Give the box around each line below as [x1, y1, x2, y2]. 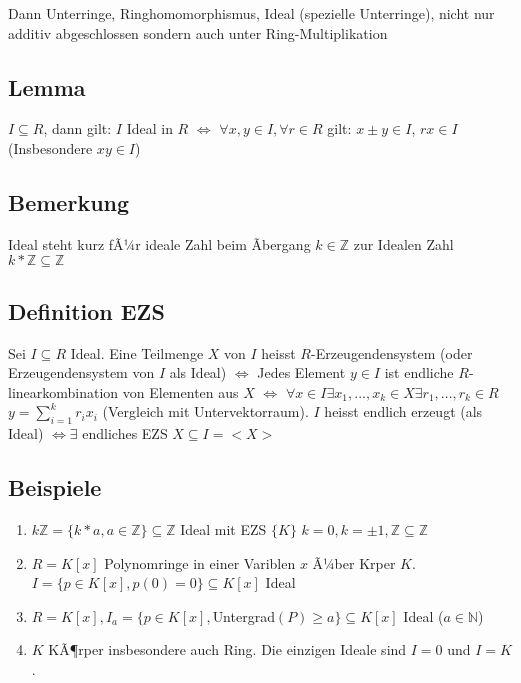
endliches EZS [82, 423, 168, 444]
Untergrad [212, 605, 275, 626]
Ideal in [126, 118, 173, 139]
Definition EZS [8, 295, 165, 326]
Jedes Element [257, 362, 346, 383]
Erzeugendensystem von [8, 362, 155, 383]
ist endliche [384, 362, 454, 383]
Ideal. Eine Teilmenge [70, 342, 204, 363]
